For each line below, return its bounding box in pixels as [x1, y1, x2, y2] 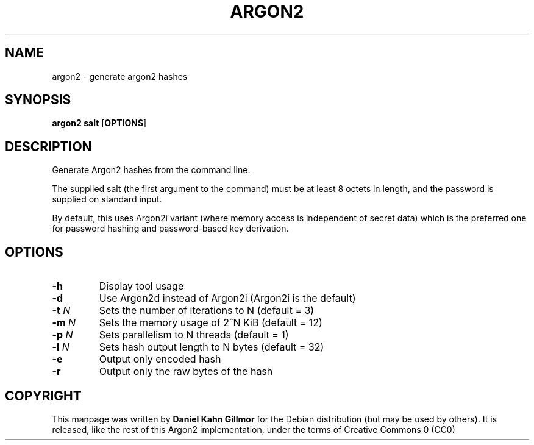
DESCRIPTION [5, 138, 92, 154]
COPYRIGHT [5, 388, 82, 404]
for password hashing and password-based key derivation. [52, 223, 289, 234]
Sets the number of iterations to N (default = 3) [99, 304, 315, 317]
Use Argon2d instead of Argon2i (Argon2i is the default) [99, 292, 356, 305]
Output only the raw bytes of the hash [99, 365, 273, 378]
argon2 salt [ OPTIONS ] [52, 118, 147, 129]
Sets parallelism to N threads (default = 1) [99, 329, 289, 341]
